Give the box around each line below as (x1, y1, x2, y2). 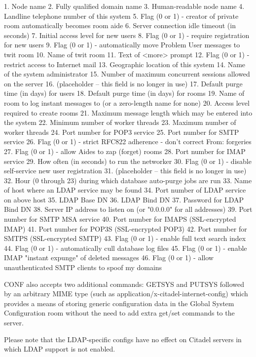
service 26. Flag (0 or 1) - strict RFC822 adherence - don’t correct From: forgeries (4, 136, 252, 147)
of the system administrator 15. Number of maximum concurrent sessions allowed (4, 69, 250, 79)
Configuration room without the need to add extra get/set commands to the (4, 308, 235, 318)
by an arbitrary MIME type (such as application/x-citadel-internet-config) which (4, 288, 248, 299)
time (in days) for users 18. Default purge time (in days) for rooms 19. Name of (4, 88, 245, 98)
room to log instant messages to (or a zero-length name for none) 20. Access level (4, 97, 250, 108)
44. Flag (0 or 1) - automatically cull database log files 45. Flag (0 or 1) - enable (4, 242, 247, 253)
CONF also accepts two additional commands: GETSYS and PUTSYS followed (4, 278, 245, 289)
